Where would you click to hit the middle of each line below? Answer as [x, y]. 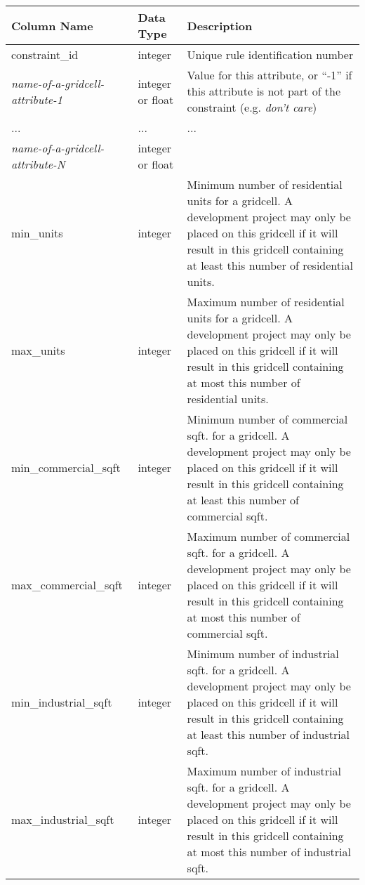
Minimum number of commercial [267, 419]
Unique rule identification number [270, 54]
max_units [38, 350]
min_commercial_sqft [66, 467]
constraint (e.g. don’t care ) [252, 107]
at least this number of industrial [268, 734]
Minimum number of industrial [263, 654]
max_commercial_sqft [67, 585]
